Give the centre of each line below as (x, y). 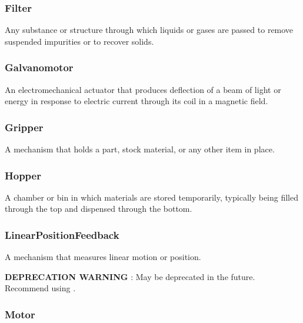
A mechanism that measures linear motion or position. (103, 257)
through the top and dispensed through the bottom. (99, 209)
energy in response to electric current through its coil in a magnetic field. (136, 101)
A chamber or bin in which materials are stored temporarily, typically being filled (152, 197)
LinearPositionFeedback (62, 234)
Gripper (24, 127)
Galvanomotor (39, 67)
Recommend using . (40, 288)
